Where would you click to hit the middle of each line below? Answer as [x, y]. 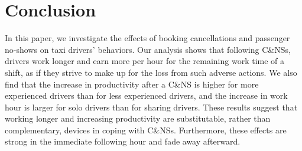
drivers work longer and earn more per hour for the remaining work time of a [145, 61]
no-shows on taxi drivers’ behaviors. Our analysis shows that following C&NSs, [148, 49]
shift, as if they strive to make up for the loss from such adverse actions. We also [151, 72]
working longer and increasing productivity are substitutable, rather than [138, 118]
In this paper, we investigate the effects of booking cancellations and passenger [147, 38]
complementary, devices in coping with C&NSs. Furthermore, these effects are [146, 130]
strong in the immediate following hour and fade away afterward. [123, 141]
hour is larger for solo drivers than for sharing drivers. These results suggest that [151, 107]
